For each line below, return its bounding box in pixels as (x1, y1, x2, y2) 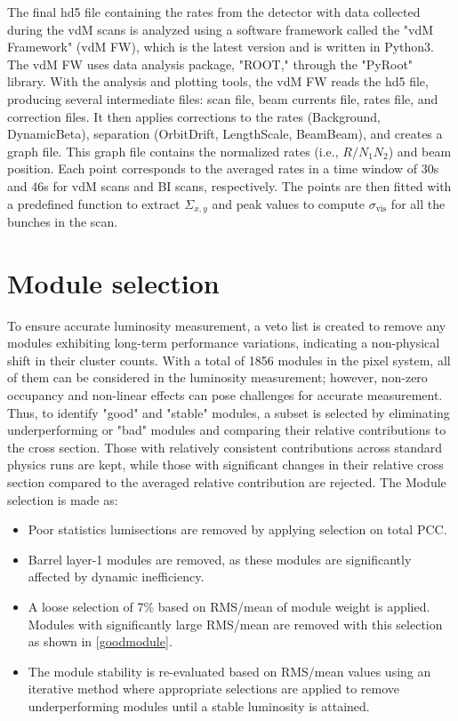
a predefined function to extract (7, 194, 181, 212)
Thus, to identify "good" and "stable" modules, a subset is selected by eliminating (7, 403, 450, 421)
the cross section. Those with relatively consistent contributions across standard (7, 437, 442, 456)
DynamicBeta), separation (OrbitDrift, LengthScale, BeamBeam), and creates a (7, 124, 443, 143)
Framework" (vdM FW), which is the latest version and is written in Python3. (7, 37, 434, 56)
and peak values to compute (212, 194, 365, 212)
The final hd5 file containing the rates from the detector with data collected (7, 3, 421, 20)
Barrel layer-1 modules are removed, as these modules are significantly (28, 549, 412, 568)
